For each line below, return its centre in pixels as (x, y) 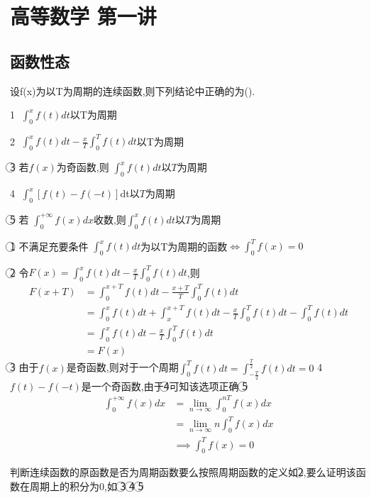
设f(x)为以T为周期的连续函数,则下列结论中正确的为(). (133, 90)
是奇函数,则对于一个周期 (122, 367)
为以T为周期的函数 (184, 246)
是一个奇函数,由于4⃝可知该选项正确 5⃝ (164, 386)
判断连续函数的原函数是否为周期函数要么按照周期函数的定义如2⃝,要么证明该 (183, 472)
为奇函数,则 (83, 167)
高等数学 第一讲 (83, 16)
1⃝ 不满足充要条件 (49, 246)
